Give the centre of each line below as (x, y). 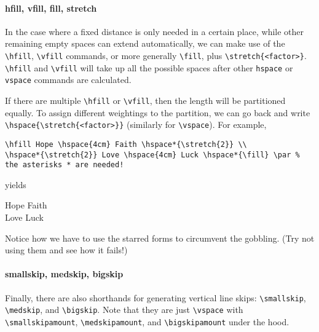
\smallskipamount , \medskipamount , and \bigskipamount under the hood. (147, 321)
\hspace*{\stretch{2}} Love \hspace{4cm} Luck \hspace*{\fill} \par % (152, 155)
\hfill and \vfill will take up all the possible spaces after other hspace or (149, 67)
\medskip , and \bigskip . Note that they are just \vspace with (124, 310)
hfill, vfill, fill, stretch (51, 8)
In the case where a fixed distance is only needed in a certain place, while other (155, 31)
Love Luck (24, 217)
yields (16, 184)
